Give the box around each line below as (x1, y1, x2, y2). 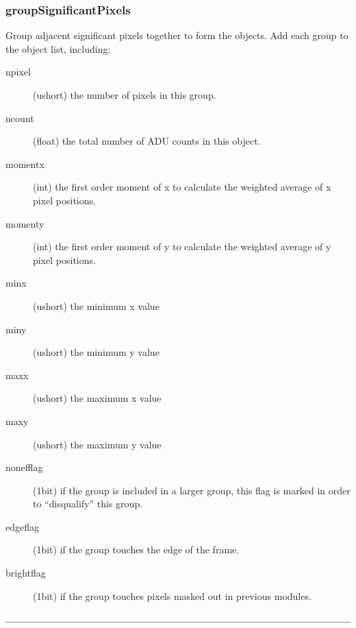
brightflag (5, 566, 46, 580)
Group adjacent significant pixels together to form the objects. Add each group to (5, 28, 348, 43)
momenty (5, 216, 44, 230)
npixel (5, 64, 31, 79)
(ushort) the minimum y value (33, 345, 160, 359)
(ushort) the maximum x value (33, 391, 162, 405)
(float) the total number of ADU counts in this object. (33, 134, 261, 148)
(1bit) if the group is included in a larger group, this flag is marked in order (33, 483, 351, 497)
